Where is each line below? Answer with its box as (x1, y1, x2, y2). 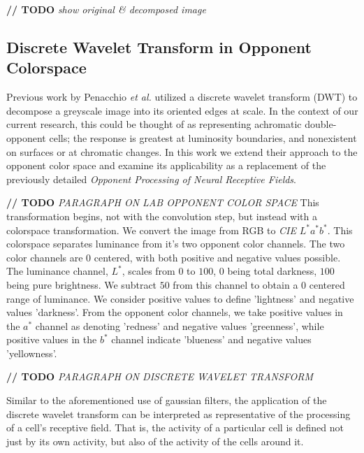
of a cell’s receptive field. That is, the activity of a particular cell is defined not (6, 420, 344, 435)
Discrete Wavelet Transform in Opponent (6, 36, 312, 57)
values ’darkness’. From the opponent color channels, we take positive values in (6, 305, 343, 319)
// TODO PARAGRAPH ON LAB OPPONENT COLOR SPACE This (6, 195, 319, 210)
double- (305, 117, 337, 131)
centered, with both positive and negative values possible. (94, 250, 341, 264)
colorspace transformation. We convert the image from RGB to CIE (6, 222, 297, 237)
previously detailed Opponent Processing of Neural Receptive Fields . (6, 171, 296, 186)
